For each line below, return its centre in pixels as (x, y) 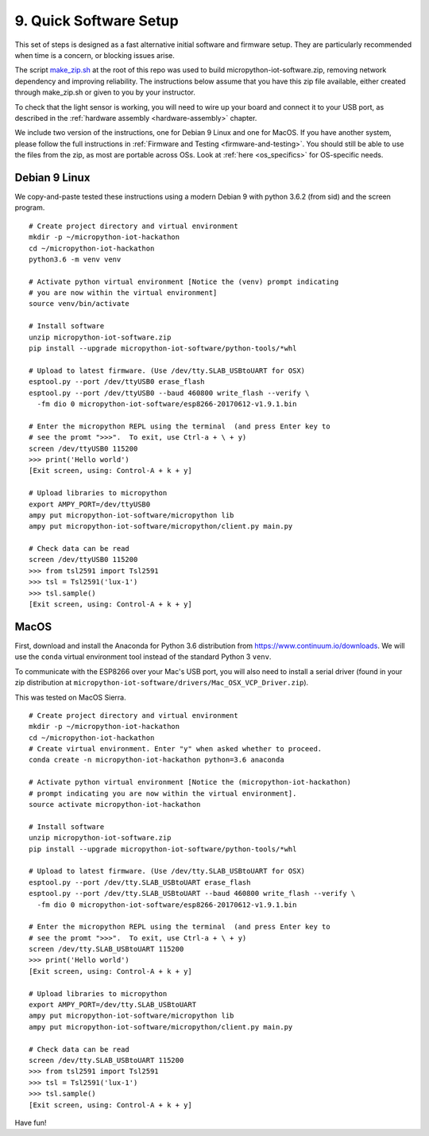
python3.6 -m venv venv (75, 259)
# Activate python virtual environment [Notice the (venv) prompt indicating (184, 281)
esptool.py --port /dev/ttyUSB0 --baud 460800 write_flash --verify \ (169, 393)
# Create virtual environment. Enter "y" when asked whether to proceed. (176, 749)
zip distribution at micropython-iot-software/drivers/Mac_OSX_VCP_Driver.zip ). (162, 683)
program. (30, 207)
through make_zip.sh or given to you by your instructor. (105, 92)
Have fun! (31, 1122)
